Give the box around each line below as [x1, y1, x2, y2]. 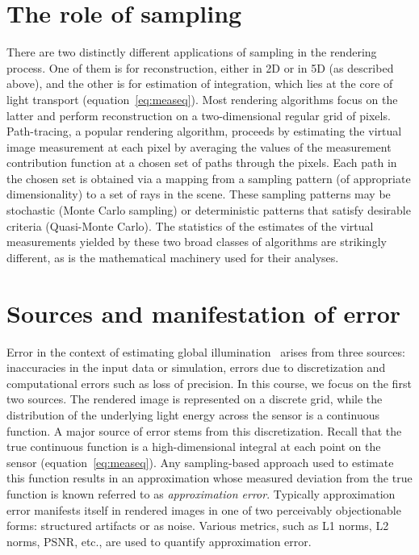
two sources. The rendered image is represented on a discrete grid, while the [6, 390, 383, 407]
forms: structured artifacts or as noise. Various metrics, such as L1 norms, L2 [6, 517, 389, 534]
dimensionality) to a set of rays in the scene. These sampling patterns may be [6, 186, 391, 202]
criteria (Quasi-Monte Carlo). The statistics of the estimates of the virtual [6, 217, 374, 234]
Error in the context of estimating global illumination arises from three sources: [6, 343, 405, 360]
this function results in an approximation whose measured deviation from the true [6, 469, 413, 486]
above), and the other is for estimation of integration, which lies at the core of [6, 75, 393, 92]
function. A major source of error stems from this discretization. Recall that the [6, 422, 402, 439]
